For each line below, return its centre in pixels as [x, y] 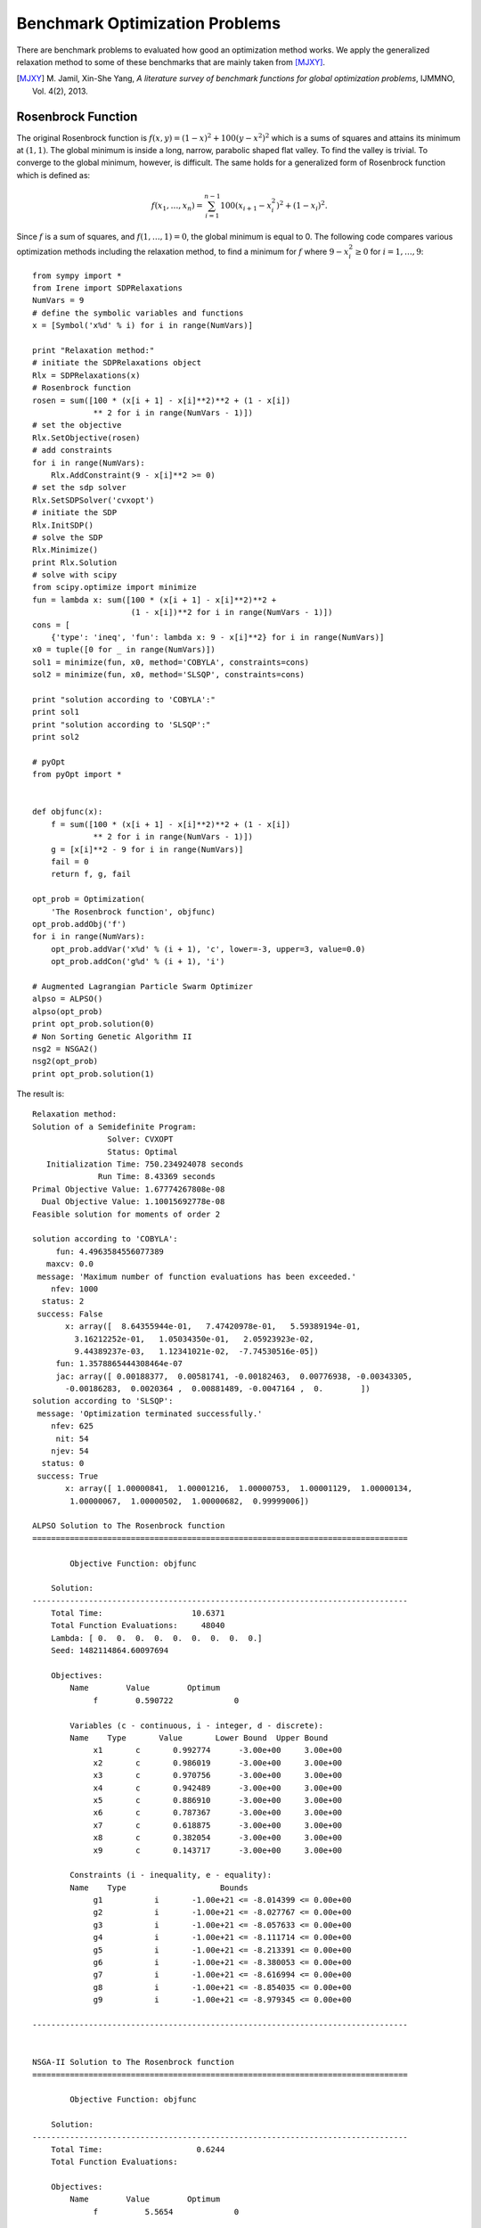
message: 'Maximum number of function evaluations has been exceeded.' [196, 1276]
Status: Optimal [143, 1151]
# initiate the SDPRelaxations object [117, 363]
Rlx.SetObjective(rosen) [86, 438]
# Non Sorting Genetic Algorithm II [112, 1036]
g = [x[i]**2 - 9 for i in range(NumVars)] [147, 849]
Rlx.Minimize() [65, 550]
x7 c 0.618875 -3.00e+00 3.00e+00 [218, 1825]
